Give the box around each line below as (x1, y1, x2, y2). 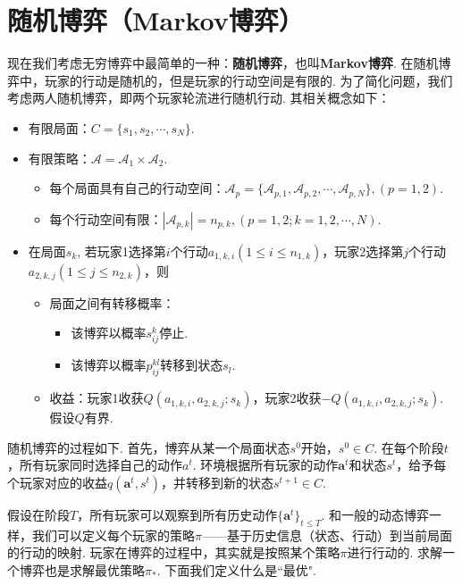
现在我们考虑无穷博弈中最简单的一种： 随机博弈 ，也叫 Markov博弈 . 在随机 (7, 54, 439, 72)
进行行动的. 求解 (347, 543, 443, 562)
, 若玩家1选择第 (77, 241, 166, 260)
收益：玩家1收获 (49, 389, 144, 407)
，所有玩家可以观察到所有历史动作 (77, 505, 278, 523)
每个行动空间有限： (49, 209, 163, 228)
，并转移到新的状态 (161, 472, 274, 491)
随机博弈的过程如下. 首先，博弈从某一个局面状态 (7, 438, 290, 456)
